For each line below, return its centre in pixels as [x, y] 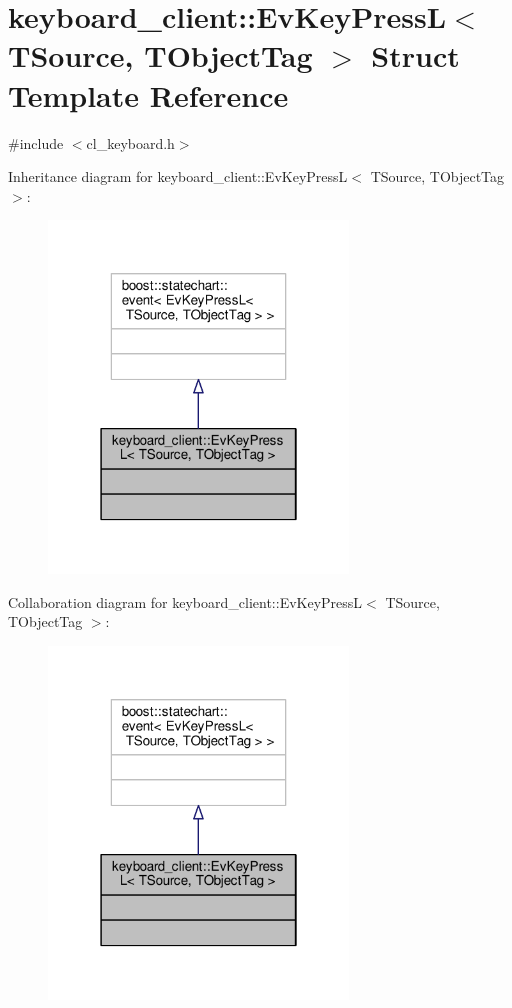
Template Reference [148, 94]
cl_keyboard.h [130, 142]
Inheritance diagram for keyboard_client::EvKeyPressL [178, 176]
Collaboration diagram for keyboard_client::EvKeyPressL [185, 601]
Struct [415, 55]
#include [36, 142]
